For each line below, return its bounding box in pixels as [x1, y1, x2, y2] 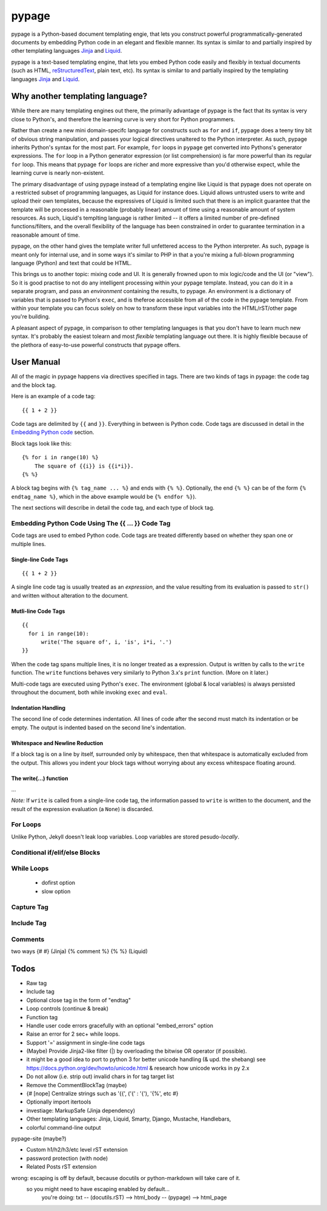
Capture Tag [11, 903, 48, 911]
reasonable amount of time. [11, 231, 80, 238]
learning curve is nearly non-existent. [11, 169, 105, 177]
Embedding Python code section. [11, 428, 94, 436]
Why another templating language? [11, 91, 148, 101]
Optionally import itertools [26, 1098, 91, 1105]
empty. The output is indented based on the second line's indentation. [11, 724, 186, 731]
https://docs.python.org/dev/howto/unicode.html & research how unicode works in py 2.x [26, 1064, 249, 1071]
